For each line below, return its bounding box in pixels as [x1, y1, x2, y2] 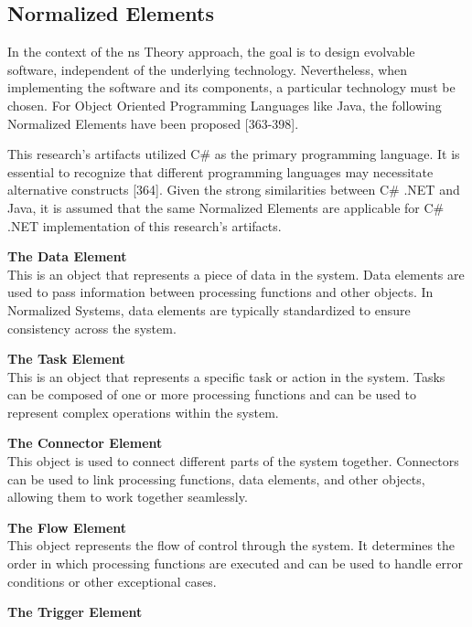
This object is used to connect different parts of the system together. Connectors [7, 452, 459, 471]
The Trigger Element [7, 602, 143, 622]
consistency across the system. [7, 318, 177, 337]
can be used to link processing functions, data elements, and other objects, [7, 469, 425, 488]
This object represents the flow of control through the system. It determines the [7, 536, 456, 555]
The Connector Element [7, 433, 163, 452]
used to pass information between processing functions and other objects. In [7, 282, 434, 302]
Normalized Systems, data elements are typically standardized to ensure [7, 300, 411, 319]
